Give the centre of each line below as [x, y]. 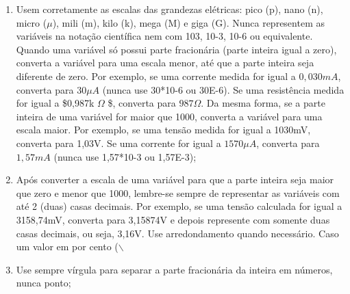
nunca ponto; [43, 283]
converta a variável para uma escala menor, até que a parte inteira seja [165, 63]
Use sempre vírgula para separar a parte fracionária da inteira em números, [174, 269]
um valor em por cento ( [67, 246]
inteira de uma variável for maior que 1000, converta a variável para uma [169, 116]
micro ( [32, 22]
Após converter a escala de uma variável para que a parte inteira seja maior [175, 179]
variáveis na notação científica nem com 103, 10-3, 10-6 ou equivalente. [164, 36]
